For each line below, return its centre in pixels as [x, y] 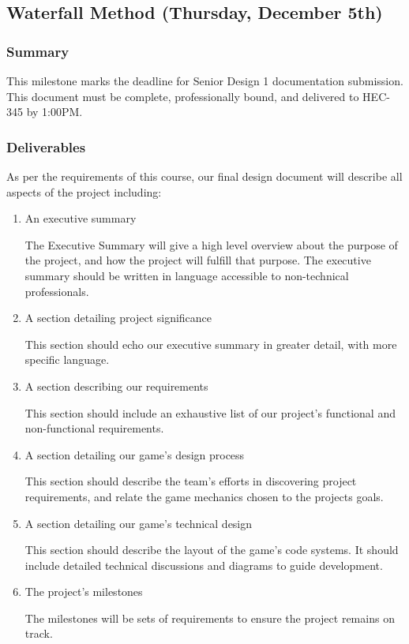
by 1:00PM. [54, 112]
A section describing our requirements [116, 386]
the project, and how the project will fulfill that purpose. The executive [198, 260]
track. [39, 633]
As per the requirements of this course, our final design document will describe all [204, 176]
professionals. [57, 291]
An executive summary [81, 218]
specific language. [67, 359]
